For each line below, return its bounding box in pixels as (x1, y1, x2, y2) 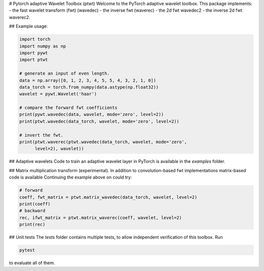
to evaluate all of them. (9, 260, 55, 266)
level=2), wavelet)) (35, 146, 84, 152)
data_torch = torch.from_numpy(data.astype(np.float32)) (19, 84, 159, 90)
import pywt (19, 50, 48, 56)
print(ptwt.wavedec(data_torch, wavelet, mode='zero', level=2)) (19, 118, 179, 124)
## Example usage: (9, 23, 48, 29)
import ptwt (19, 57, 48, 63)
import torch (19, 37, 51, 42)
